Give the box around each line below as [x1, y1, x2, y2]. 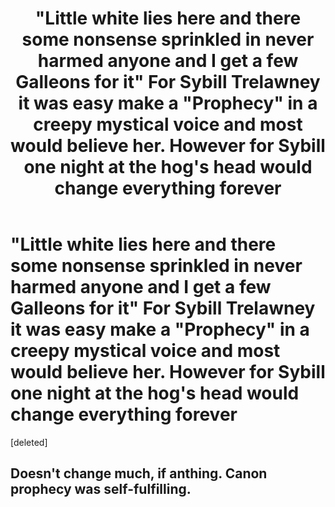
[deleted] [10, 436, 48, 448]
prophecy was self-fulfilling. [10, 481, 192, 498]
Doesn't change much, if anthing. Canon [10, 465, 268, 482]
